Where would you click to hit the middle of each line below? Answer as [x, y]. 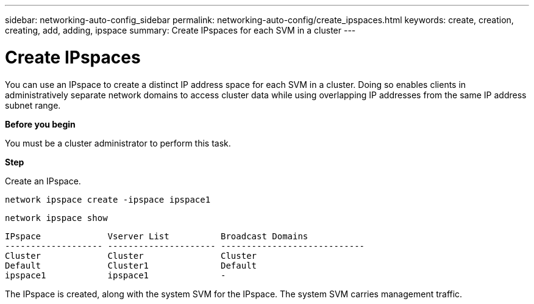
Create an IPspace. [43, 181]
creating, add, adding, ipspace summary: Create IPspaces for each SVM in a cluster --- [180, 30]
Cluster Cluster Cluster [131, 255]
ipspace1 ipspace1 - [116, 275]
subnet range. [33, 105]
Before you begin [40, 124]
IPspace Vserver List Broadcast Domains [157, 236]
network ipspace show [56, 218]
